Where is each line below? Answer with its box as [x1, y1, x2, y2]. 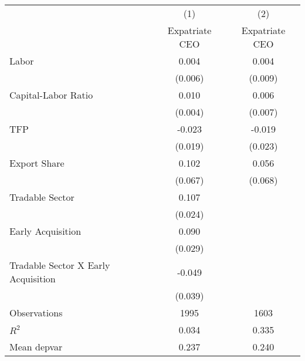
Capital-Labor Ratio [9, 88, 93, 102]
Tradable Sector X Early [9, 258, 110, 272]
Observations [9, 306, 63, 319]
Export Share [9, 156, 65, 170]
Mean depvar [9, 340, 63, 353]
